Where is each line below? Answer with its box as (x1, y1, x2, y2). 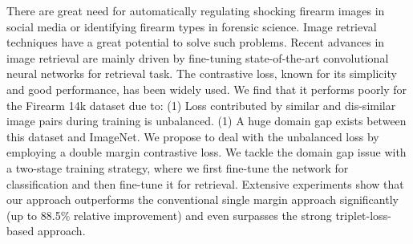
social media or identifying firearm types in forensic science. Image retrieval (6, 18, 377, 35)
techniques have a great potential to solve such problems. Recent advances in (6, 34, 385, 51)
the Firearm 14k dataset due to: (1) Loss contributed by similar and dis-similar (6, 96, 396, 113)
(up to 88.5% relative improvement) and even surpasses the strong (6, 206, 332, 223)
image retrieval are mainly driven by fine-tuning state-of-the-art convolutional (6, 49, 389, 66)
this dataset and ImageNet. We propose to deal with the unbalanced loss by (6, 128, 379, 144)
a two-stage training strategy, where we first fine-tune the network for (6, 159, 349, 176)
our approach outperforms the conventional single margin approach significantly (6, 191, 399, 208)
